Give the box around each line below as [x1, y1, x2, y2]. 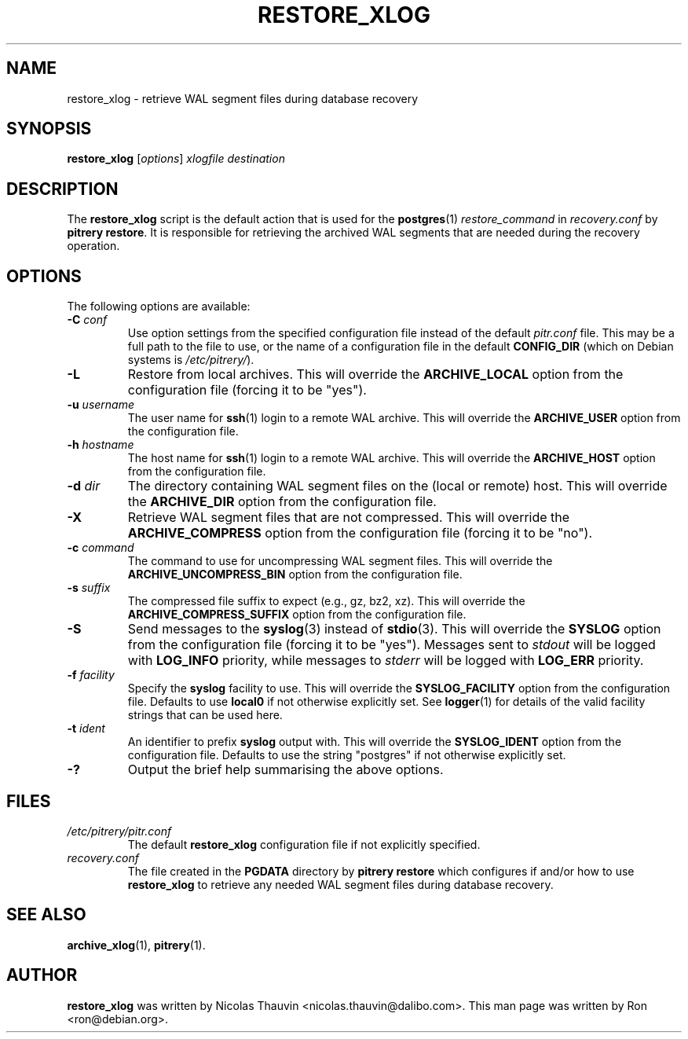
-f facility [67, 668, 115, 682]
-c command [67, 541, 134, 555]
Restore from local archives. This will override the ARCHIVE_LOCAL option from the [127, 366, 624, 383]
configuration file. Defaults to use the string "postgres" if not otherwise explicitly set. [127, 748, 566, 762]
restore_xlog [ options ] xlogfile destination [67, 152, 285, 166]
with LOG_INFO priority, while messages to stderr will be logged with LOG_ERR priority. [127, 652, 644, 669]
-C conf [67, 313, 108, 327]
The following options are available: [67, 299, 251, 314]
